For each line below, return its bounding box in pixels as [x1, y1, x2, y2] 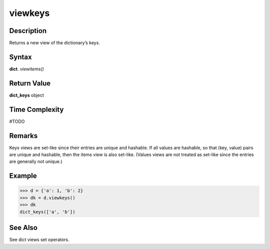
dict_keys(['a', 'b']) [19, 209, 75, 214]
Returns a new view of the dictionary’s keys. [9, 40, 100, 46]
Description [9, 26, 47, 35]
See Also [9, 223, 37, 232]
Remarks [9, 131, 38, 140]
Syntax [9, 52, 32, 61]
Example [9, 171, 37, 180]
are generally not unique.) [9, 158, 62, 164]
